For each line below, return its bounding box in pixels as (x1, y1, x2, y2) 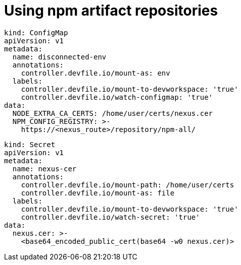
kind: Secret (4, 140, 56, 149)
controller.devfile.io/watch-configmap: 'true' (21, 93, 213, 101)
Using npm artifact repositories (4, 2, 218, 19)
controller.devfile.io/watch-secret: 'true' (21, 213, 200, 221)
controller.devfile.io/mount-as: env (21, 69, 170, 77)
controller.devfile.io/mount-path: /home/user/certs (21, 180, 234, 189)
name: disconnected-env (12, 52, 107, 61)
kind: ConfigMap (4, 28, 68, 37)
